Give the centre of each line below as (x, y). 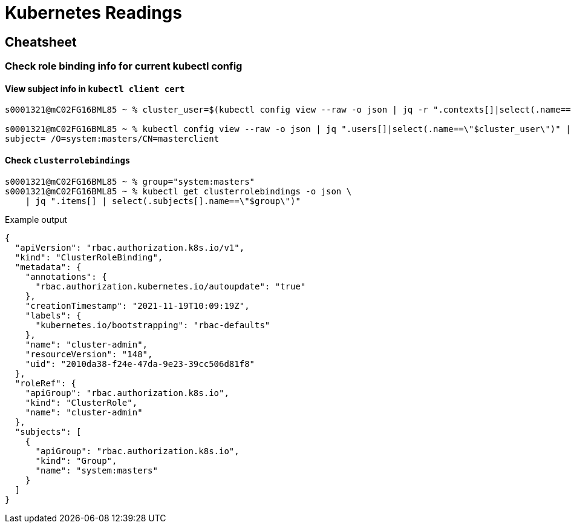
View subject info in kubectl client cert (95, 88)
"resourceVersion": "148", (89, 354)
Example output (36, 219)
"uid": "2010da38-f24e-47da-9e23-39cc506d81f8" (140, 364)
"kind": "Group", (76, 460)
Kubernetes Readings (93, 13)
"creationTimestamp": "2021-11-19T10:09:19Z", (137, 305)
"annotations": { (66, 276)
